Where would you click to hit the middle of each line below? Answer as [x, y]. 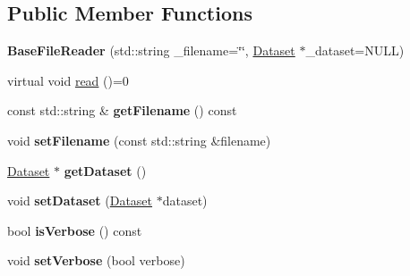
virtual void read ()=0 [68, 80]
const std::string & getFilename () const [122, 110]
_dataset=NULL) [355, 50]
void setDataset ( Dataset [80, 201]
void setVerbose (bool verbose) [96, 260]
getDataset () [105, 170]
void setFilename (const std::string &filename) [139, 140]
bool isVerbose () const [75, 230]
